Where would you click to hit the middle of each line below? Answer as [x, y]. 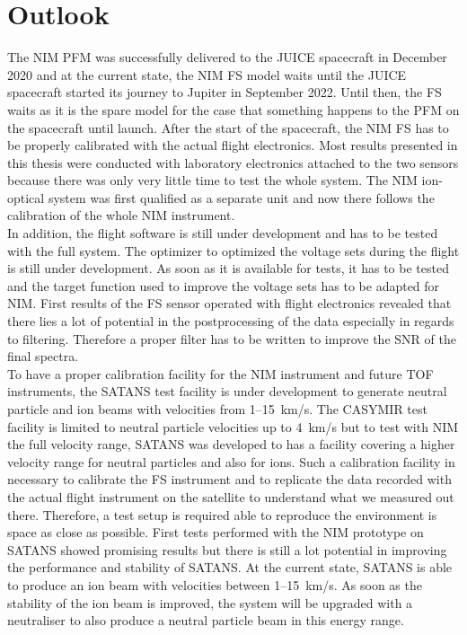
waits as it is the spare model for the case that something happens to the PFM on [233, 109]
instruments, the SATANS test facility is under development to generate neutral [227, 391]
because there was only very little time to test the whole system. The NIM [212, 180]
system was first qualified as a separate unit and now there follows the [241, 197]
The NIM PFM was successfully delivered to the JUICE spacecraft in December [227, 57]
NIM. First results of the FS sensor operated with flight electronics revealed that [229, 303]
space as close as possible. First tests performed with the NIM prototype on [216, 532]
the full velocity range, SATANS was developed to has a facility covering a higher [231, 444]
